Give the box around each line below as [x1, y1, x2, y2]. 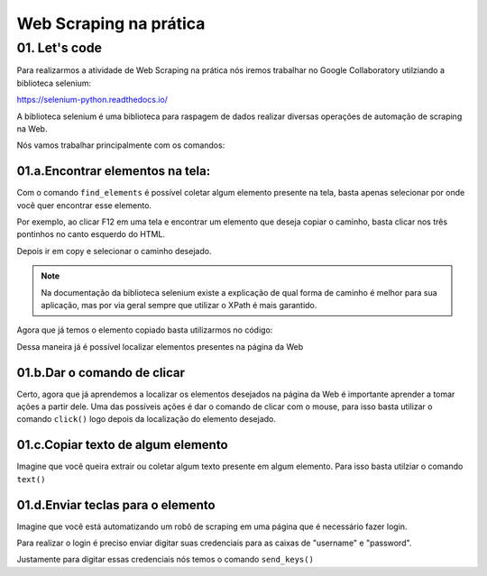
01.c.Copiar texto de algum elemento [16, 437, 229, 453]
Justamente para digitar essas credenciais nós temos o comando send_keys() [16, 554, 315, 565]
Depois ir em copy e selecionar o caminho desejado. [16, 245, 212, 256]
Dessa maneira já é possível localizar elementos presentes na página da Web [16, 341, 304, 352]
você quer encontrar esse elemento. [16, 199, 152, 211]
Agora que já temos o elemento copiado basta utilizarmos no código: [16, 325, 273, 335]
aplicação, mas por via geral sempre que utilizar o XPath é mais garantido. [41, 299, 317, 310]
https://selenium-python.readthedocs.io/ [16, 95, 169, 105]
